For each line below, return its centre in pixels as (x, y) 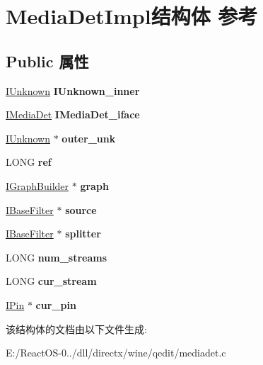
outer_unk (89, 138)
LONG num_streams (57, 257)
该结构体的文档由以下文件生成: (76, 328)
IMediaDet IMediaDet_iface (73, 114)
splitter (83, 234)
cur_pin (56, 304)
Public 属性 (47, 61)
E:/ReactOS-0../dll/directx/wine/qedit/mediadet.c (116, 353)
